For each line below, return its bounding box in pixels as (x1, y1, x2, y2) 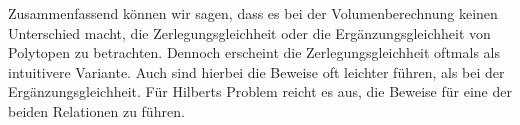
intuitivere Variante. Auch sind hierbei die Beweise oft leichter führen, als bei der (8, 61, 505, 82)
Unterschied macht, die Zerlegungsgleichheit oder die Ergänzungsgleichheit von (8, 22, 491, 43)
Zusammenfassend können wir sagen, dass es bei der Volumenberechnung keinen (8, 3, 498, 23)
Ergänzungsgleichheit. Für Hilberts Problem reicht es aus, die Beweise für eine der (8, 81, 512, 102)
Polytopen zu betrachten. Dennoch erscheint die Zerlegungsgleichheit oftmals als (8, 42, 500, 63)
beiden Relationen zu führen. (8, 100, 185, 121)
